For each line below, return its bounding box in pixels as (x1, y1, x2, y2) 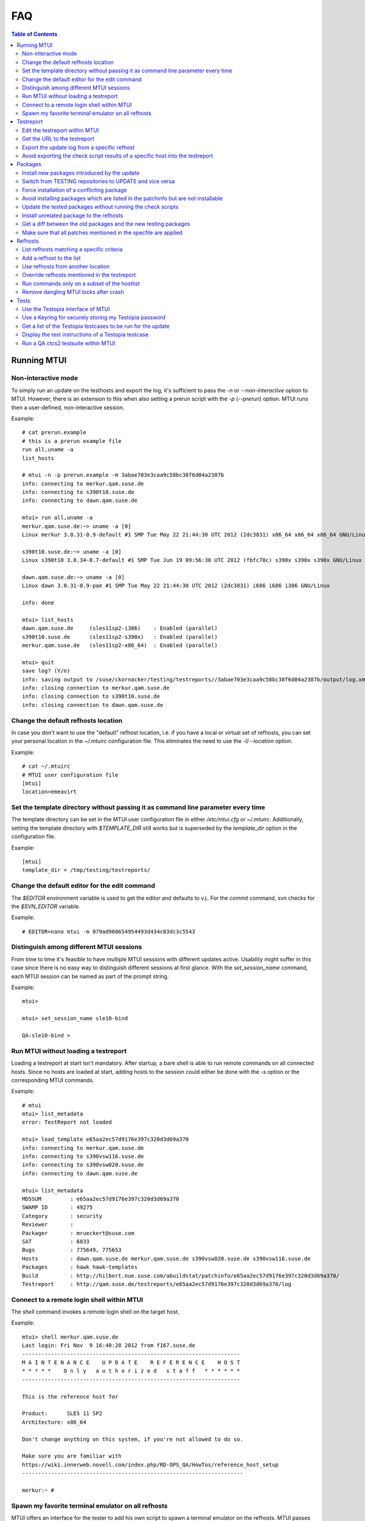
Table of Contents (11, 30, 58, 38)
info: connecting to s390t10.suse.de (22, 489, 135, 496)
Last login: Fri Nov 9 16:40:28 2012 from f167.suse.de (22, 1342, 196, 1349)
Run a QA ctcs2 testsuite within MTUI (22, 339, 116, 347)
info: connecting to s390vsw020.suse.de (22, 1161, 144, 1168)
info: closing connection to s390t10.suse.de (22, 693, 161, 700)
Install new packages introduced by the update (22, 169, 140, 176)
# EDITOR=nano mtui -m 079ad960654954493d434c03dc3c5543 (22, 928, 196, 935)
